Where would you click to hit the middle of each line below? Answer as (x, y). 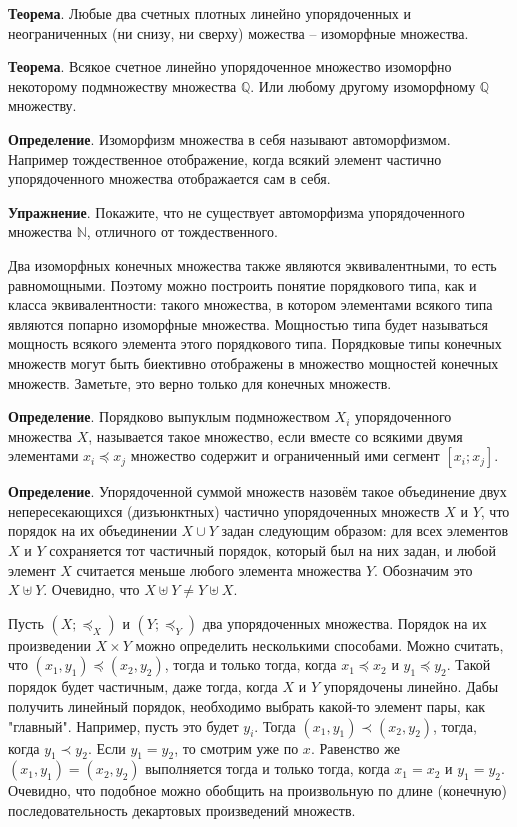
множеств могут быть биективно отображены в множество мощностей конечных (253, 362)
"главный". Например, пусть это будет (123, 725)
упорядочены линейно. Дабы (411, 686)
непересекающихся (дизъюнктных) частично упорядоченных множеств (224, 510)
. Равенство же (355, 747)
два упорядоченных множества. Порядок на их (344, 622)
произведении (49, 644)
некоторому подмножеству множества (122, 85)
